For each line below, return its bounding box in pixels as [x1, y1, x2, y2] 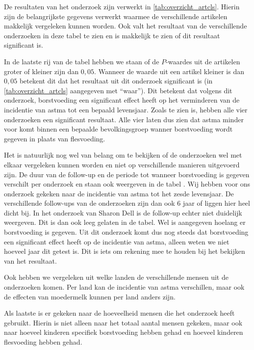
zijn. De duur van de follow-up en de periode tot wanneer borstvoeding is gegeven [4, 169, 250, 179]
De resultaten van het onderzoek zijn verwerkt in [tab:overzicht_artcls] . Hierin [4, 1, 240, 11]
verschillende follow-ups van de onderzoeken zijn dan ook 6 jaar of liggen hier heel [4, 198, 250, 208]
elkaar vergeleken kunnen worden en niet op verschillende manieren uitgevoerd [4, 159, 240, 169]
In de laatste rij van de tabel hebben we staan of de [4, 56, 159, 66]
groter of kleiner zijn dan [4, 66, 79, 76]
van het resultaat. [4, 255, 57, 266]
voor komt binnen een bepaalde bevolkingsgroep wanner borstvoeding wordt [4, 124, 233, 134]
